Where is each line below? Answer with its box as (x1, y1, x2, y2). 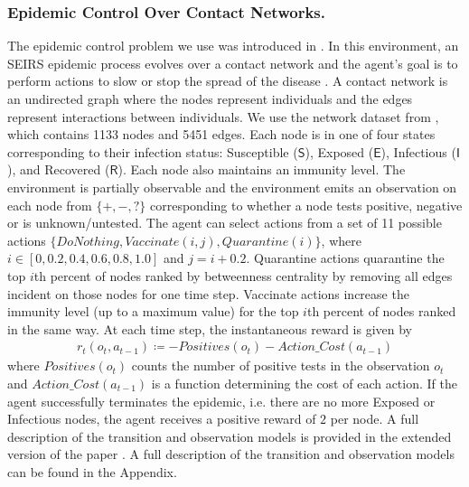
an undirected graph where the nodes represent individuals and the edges (7, 89, 413, 108)
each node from (7, 195, 92, 214)
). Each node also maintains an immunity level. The (117, 160, 406, 179)
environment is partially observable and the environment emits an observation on (7, 177, 457, 196)
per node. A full (330, 409, 419, 428)
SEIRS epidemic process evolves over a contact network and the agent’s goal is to (7, 53, 458, 72)
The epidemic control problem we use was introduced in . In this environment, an (7, 36, 459, 55)
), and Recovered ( (7, 160, 110, 179)
